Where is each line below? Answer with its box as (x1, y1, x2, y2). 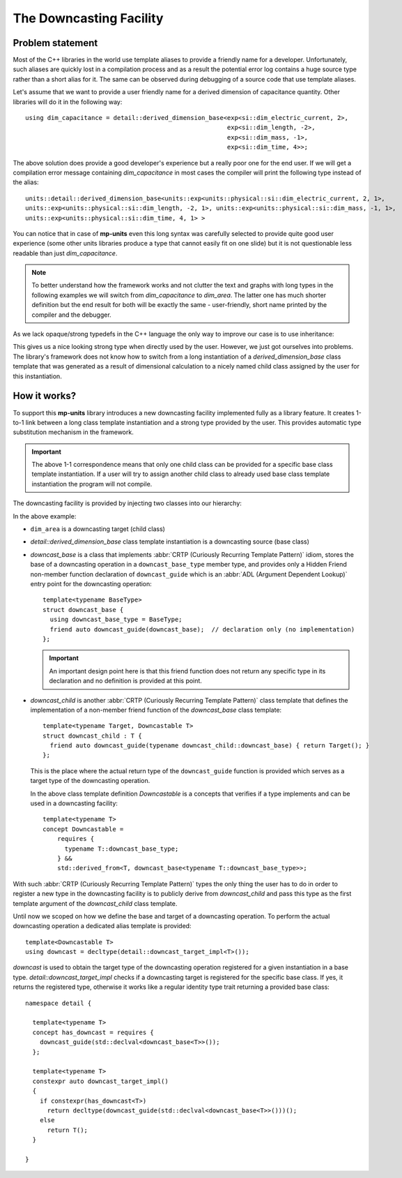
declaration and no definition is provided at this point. (49, 677, 202, 685)
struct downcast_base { (42, 606, 124, 613)
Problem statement (13, 37, 98, 49)
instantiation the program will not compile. (31, 479, 153, 488)
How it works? (13, 390, 77, 402)
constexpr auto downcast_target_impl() (32, 1077, 169, 1085)
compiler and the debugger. (31, 311, 111, 319)
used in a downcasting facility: (30, 799, 118, 807)
